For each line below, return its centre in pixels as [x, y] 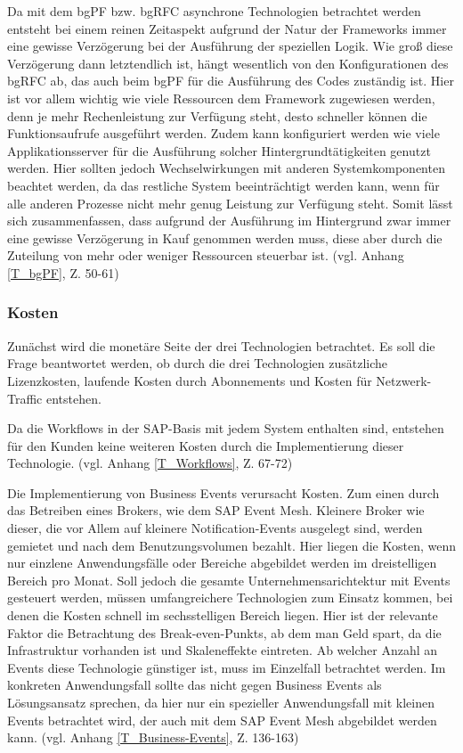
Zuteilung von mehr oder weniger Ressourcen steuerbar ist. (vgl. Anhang [206, 255]
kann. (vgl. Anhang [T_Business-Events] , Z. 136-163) [153, 737]
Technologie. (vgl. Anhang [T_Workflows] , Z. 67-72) [150, 463]
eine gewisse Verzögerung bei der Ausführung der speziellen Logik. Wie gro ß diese [230, 46]
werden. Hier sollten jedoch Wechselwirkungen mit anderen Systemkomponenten [226, 168]
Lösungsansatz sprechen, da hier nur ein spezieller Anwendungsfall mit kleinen [221, 702]
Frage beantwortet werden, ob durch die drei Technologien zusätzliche [198, 363]
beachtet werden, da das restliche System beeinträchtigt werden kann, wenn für [223, 185]
